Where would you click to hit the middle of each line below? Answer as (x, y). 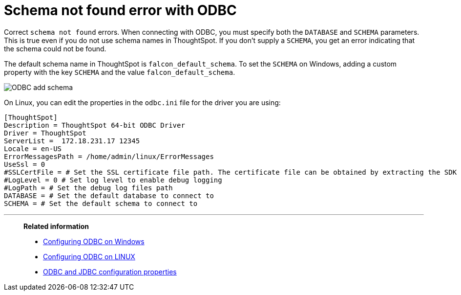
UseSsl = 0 (25, 164)
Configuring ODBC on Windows (94, 241)
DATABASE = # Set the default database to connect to (109, 195)
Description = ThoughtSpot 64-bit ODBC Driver (94, 125)
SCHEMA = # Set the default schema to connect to (101, 203)
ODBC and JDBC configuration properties (110, 272)
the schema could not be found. (55, 48)
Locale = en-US (33, 148)
